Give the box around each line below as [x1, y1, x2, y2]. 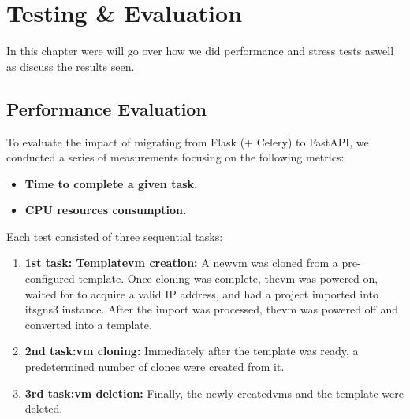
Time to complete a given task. [24, 175, 198, 191]
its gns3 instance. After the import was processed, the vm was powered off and [24, 301, 398, 317]
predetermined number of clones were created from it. [24, 358, 285, 375]
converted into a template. [24, 316, 152, 332]
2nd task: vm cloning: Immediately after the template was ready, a [24, 343, 359, 359]
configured [24, 270, 75, 287]
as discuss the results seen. [6, 57, 135, 74]
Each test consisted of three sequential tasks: [6, 228, 223, 244]
